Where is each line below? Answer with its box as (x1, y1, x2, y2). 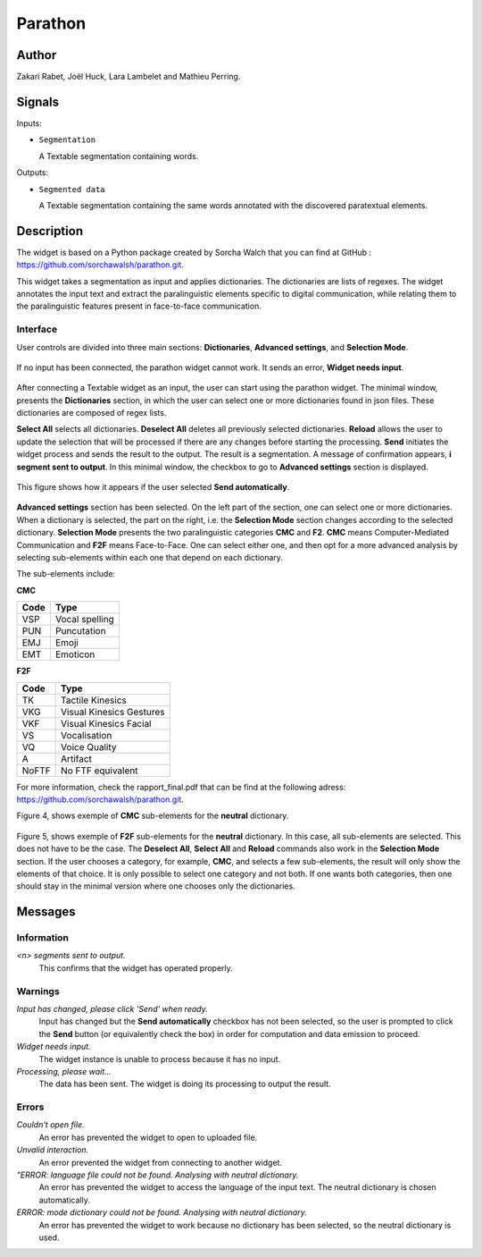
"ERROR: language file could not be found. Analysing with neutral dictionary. (16, 1169, 299, 1180)
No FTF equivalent (61, 764, 138, 777)
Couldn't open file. (16, 1119, 85, 1130)
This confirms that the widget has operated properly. (38, 962, 234, 974)
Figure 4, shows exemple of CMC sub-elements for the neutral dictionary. (16, 810, 289, 822)
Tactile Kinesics (61, 694, 127, 706)
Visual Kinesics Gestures (61, 705, 165, 718)
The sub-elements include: (16, 569, 116, 579)
